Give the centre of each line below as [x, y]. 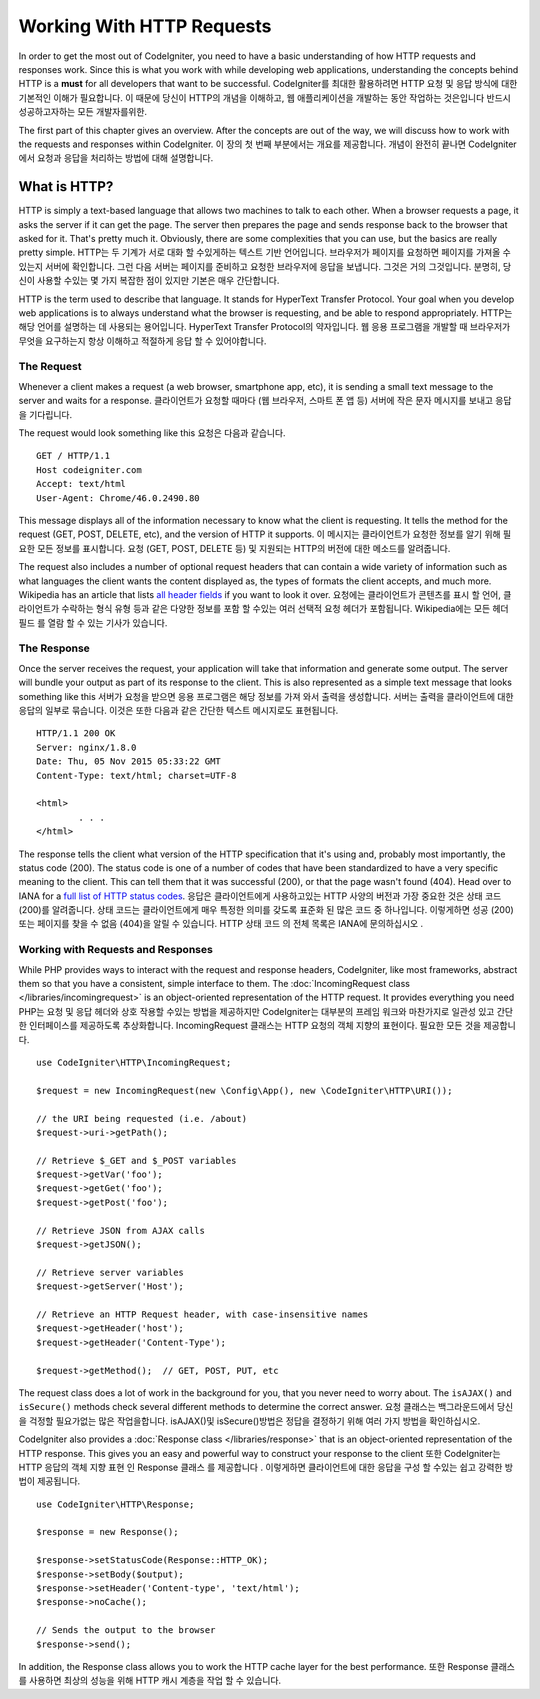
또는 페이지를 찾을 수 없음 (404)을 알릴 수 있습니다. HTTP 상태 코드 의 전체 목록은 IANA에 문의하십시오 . [221, 924]
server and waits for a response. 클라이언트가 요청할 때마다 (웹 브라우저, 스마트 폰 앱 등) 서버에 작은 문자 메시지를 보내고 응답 [265, 401]
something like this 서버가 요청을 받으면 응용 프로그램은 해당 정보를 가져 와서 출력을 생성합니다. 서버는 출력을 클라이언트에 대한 [266, 696]
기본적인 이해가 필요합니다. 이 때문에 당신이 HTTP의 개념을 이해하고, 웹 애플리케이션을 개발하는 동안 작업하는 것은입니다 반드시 [265, 97]
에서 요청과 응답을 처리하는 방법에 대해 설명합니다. [116, 158]
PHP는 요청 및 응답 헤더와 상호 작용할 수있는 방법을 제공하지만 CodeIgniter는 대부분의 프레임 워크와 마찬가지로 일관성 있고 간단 [266, 1011]
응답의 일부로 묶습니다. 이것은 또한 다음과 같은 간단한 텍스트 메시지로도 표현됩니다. [178, 711]
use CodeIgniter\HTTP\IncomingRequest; [134, 1062]
